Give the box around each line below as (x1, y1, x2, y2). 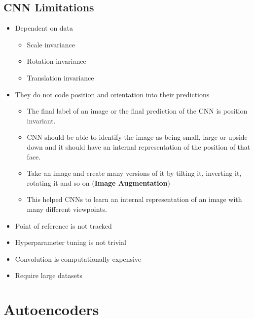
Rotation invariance (27, 56, 86, 66)
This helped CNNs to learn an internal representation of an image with (27, 194, 242, 204)
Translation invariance (27, 72, 94, 82)
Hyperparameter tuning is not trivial (15, 237, 126, 247)
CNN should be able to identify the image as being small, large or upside (27, 132, 248, 142)
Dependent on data (15, 23, 73, 33)
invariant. (27, 115, 56, 125)
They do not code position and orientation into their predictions (15, 89, 210, 99)
